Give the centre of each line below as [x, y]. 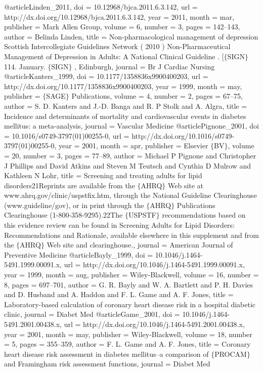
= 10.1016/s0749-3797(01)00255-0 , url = [67, 135]
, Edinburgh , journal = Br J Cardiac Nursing [145, 66]
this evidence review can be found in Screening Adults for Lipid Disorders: [119, 225]
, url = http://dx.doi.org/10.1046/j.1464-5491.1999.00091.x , [152, 264]
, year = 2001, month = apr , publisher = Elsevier [131, 146]
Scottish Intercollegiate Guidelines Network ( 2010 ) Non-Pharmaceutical [117, 46]
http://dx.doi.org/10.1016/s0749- [183, 135]
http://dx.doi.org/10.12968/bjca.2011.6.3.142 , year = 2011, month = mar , [119, 16]
